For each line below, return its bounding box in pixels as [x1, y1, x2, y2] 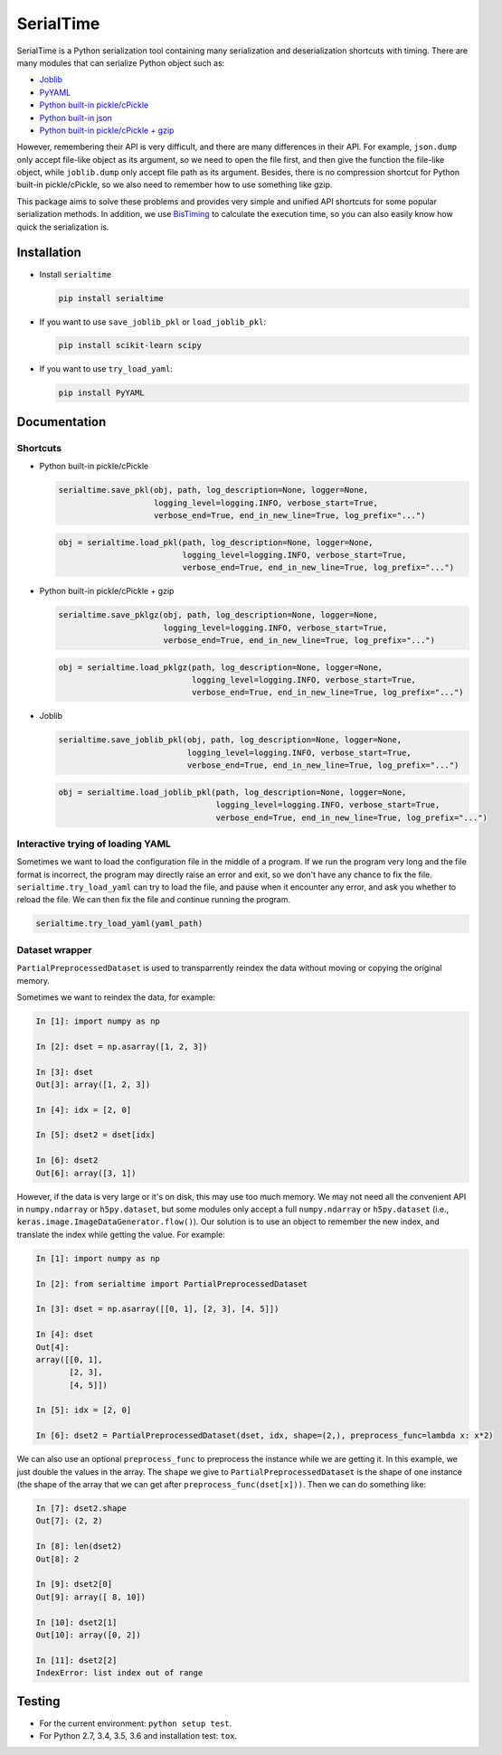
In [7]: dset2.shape [35, 1503, 127, 1514]
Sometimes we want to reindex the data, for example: [16, 991, 216, 1003]
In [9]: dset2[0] [35, 1579, 113, 1590]
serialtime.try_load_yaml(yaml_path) [35, 919, 204, 929]
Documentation [16, 414, 107, 429]
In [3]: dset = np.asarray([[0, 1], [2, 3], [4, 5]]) [35, 1304, 279, 1315]
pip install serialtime [58, 293, 165, 303]
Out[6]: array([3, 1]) [35, 1167, 137, 1178]
